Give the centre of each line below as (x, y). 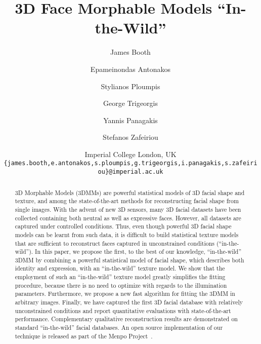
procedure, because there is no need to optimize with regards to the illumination (121, 285)
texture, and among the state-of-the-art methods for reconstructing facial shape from (127, 201)
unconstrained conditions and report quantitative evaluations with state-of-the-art (123, 310)
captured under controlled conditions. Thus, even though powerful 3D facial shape (123, 226)
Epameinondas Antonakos (130, 69)
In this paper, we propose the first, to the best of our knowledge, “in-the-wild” (138, 252)
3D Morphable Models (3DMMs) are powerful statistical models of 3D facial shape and (130, 192)
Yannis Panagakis (130, 120)
